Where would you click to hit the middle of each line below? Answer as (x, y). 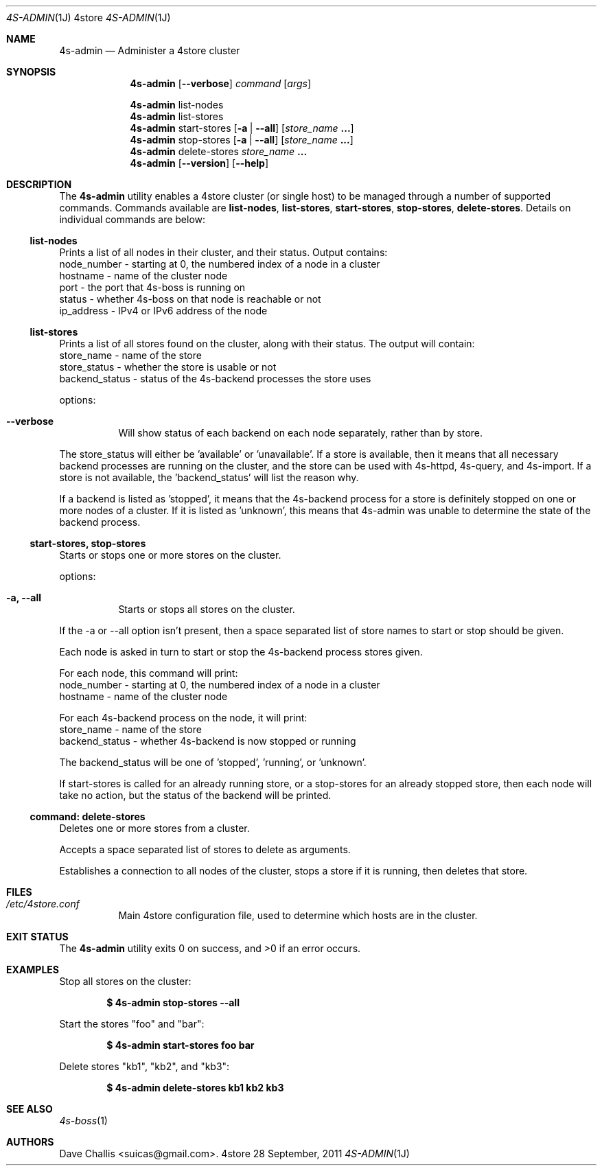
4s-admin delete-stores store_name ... (219, 151)
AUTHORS (30, 1142)
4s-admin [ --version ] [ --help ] (199, 163)
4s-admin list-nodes (177, 105)
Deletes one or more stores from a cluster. (154, 828)
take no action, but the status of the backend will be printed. (195, 795)
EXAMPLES (33, 970)
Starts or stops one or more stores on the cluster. (170, 555)
